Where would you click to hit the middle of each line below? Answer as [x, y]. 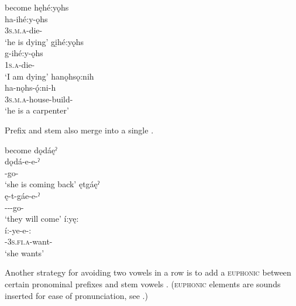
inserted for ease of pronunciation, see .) [76, 295]
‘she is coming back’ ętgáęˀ [52, 184]
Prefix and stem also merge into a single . [79, 130]
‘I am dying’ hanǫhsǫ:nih [49, 76]
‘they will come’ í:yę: [42, 219]
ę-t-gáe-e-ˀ [23, 195]
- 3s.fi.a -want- [29, 241]
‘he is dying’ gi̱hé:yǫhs [44, 41]
